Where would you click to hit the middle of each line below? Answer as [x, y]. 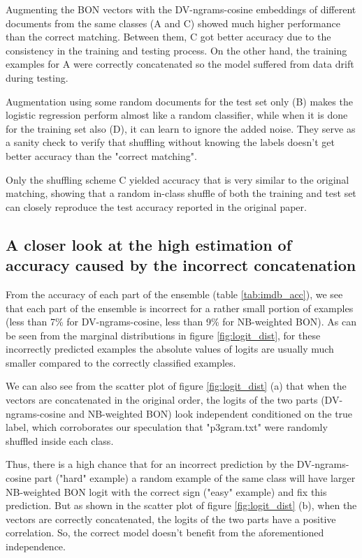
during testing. [37, 77]
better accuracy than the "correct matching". [101, 155]
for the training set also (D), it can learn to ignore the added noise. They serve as [181, 128]
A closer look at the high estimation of [149, 244]
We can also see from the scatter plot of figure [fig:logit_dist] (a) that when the [176, 386]
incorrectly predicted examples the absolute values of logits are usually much [170, 349]
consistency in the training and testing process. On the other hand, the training [176, 50]
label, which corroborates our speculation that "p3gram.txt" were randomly [167, 427]
